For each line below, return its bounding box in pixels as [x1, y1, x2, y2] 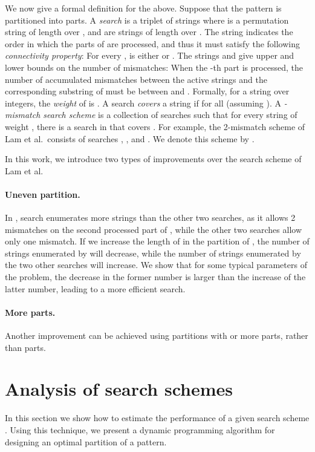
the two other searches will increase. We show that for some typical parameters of [5, 258, 307, 271]
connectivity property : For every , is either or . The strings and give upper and [5, 49, 294, 62]
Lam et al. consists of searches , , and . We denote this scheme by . [5, 132, 255, 145]
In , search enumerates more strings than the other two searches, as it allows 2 [5, 211, 296, 224]
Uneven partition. [5, 188, 80, 200]
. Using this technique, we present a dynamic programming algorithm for [5, 423, 275, 436]
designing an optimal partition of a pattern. [5, 435, 167, 448]
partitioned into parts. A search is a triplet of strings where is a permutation [5, 13, 289, 26]
